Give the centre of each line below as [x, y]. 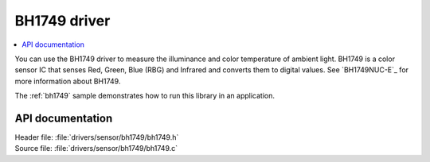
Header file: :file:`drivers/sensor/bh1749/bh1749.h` [97, 137]
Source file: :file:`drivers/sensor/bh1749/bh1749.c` [96, 148]
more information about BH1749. [68, 81]
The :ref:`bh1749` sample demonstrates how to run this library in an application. [145, 96]
